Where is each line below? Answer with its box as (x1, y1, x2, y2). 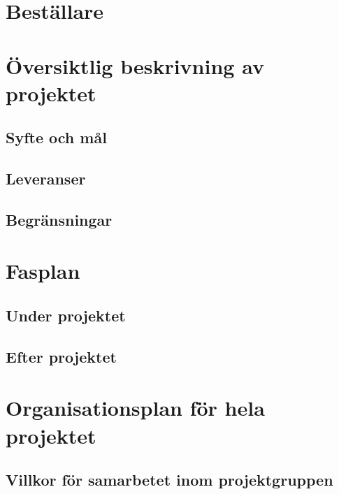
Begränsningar (6, 208, 113, 230)
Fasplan (6, 256, 80, 285)
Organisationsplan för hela (6, 393, 265, 422)
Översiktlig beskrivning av (6, 51, 264, 80)
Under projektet (6, 305, 126, 326)
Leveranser (6, 168, 86, 189)
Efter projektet (6, 345, 117, 367)
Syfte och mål (6, 126, 107, 148)
